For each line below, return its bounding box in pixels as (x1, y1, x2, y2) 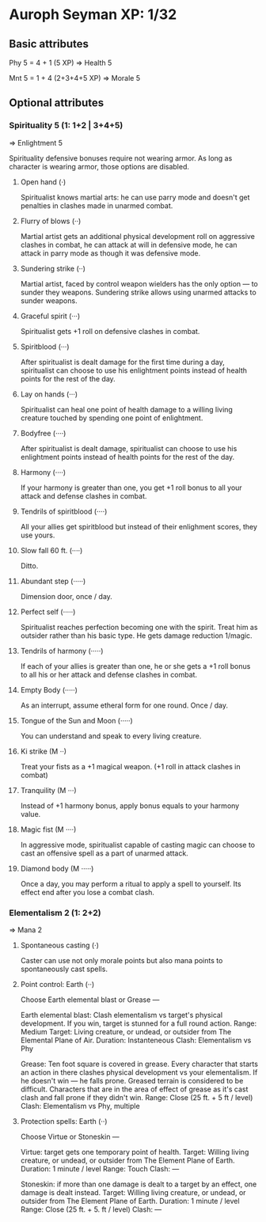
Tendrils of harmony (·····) (20, 646, 104, 655)
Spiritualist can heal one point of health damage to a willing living (20, 404, 233, 414)
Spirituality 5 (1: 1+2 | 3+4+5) (9, 120, 123, 131)
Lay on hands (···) (20, 389, 78, 399)
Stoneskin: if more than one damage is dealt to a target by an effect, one (20, 1179, 257, 1189)
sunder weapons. (20, 295, 78, 305)
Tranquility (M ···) (20, 785, 78, 795)
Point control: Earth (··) (20, 979, 95, 989)
